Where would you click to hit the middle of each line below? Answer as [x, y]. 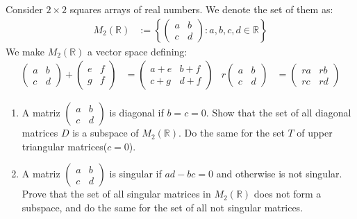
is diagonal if [136, 113]
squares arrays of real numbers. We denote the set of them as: [201, 9]
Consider [24, 9]
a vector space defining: [138, 51]
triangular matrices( [65, 146]
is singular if [135, 174]
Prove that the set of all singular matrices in [116, 194]
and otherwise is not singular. [279, 174]
